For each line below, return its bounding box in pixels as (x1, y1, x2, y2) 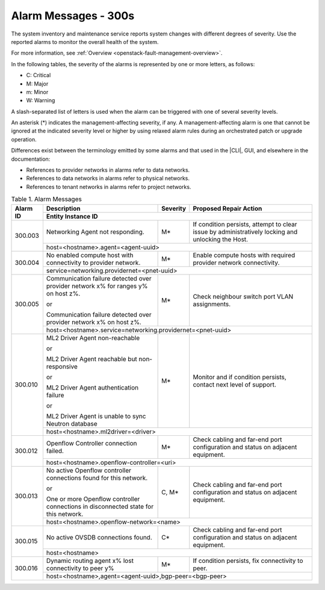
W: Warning (26, 97, 55, 104)
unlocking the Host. (193, 235, 249, 243)
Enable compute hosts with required (193, 250, 296, 259)
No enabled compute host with (46, 250, 134, 259)
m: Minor (26, 88, 49, 96)
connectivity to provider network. (46, 258, 141, 267)
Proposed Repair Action (193, 204, 262, 213)
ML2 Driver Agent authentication (46, 383, 139, 391)
